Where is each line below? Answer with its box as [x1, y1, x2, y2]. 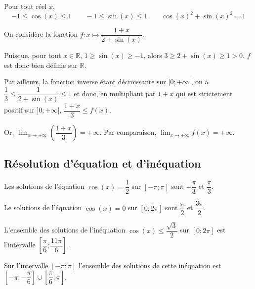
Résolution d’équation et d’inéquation [4, 156, 201, 171]
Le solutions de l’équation [4, 202, 82, 213]
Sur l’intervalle [4, 260, 48, 271]
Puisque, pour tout [4, 50, 61, 60]
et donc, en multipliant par [74, 88, 156, 99]
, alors [143, 50, 162, 60]
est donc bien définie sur [4, 59, 78, 70]
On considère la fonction [4, 29, 78, 39]
